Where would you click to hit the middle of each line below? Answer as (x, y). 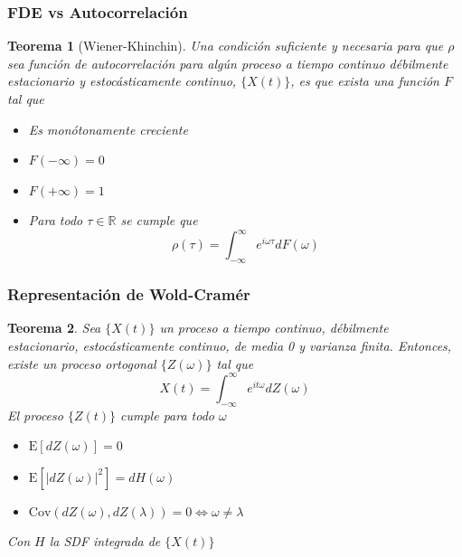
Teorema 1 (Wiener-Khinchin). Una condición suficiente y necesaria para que (226, 46)
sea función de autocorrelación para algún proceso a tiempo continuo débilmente (228, 63)
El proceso (35, 415)
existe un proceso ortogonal (82, 363)
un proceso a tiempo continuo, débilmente (274, 328)
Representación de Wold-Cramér (129, 294)
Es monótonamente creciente (108, 129)
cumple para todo (167, 415)
